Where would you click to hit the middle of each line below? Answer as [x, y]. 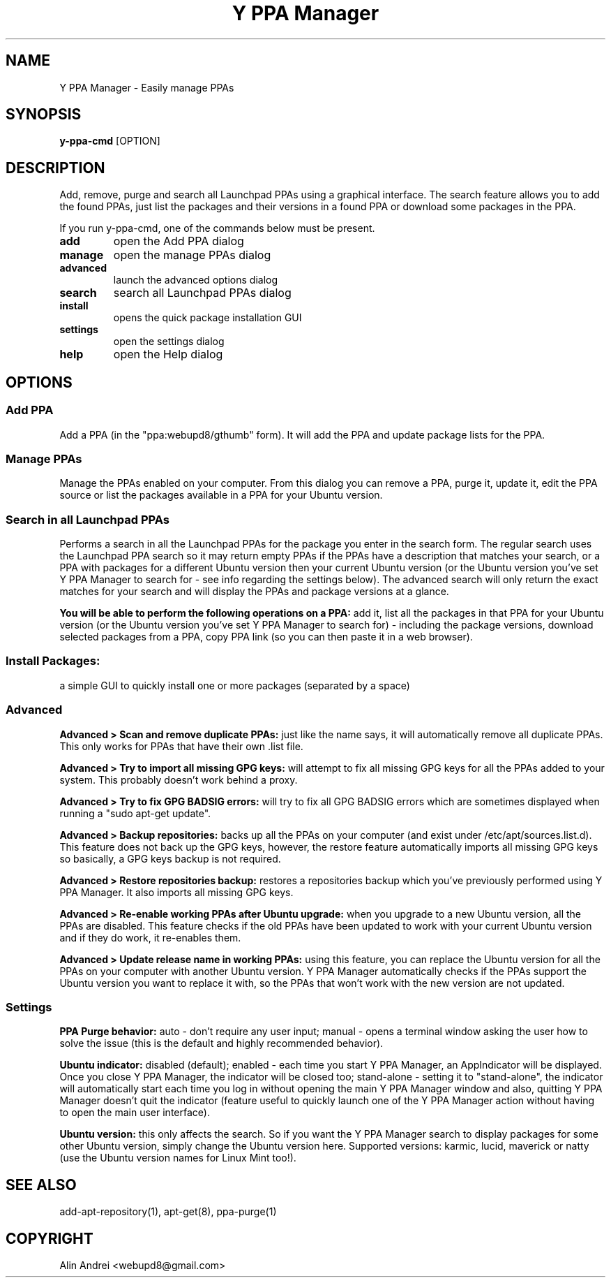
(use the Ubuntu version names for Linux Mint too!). [178, 1158]
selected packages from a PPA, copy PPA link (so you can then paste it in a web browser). [266, 637]
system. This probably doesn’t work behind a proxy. [179, 779]
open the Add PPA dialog [179, 241]
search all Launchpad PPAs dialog [202, 293]
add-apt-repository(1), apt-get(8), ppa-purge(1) [168, 1212]
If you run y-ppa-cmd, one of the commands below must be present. [217, 228]
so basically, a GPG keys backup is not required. [170, 858]
